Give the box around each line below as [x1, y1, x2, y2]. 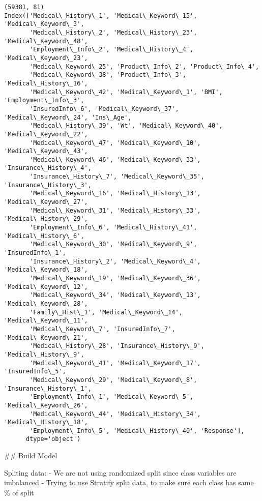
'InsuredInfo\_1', [4, 249, 66, 257]
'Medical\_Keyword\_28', [4, 300, 88, 307]
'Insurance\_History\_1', [4, 385, 92, 392]
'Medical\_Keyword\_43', [4, 148, 88, 155]
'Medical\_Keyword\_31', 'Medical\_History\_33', [30, 207, 201, 214]
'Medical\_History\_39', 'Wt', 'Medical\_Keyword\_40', [30, 122, 223, 130]
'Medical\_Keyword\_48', [4, 37, 88, 45]
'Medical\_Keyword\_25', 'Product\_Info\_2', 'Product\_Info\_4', [30, 63, 259, 70]
